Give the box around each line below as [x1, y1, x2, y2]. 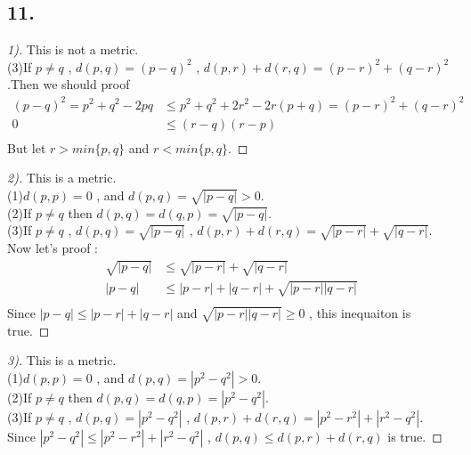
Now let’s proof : [7, 239, 99, 257]
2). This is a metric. [7, 168, 117, 187]
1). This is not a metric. [7, 40, 139, 59]
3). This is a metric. [7, 351, 117, 370]
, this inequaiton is [309, 303, 411, 321]
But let [7, 138, 46, 157]
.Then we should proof [7, 75, 130, 93]
